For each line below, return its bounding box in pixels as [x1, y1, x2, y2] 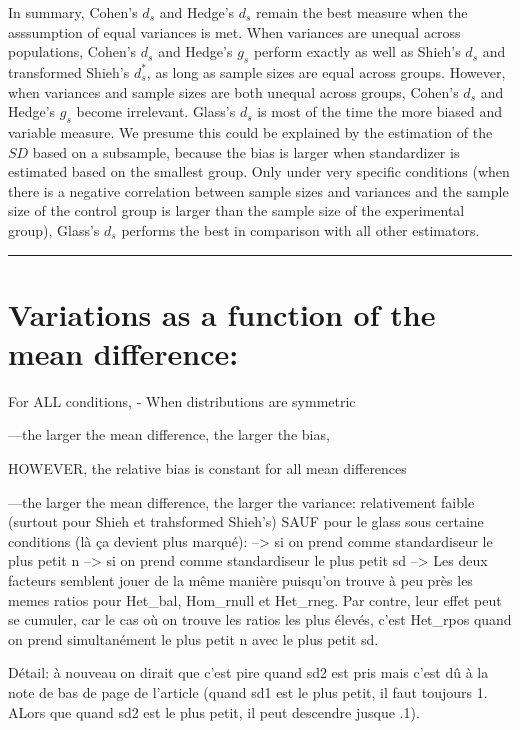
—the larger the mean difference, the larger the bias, [8, 424, 330, 445]
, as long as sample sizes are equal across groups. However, [146, 61, 506, 82]
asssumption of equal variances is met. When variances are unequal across [8, 21, 461, 42]
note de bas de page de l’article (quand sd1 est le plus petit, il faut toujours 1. [8, 681, 488, 702]
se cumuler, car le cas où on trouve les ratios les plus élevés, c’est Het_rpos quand [8, 609, 512, 630]
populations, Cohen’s [8, 41, 137, 62]
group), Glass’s [8, 219, 100, 240]
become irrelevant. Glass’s [76, 101, 236, 122]
